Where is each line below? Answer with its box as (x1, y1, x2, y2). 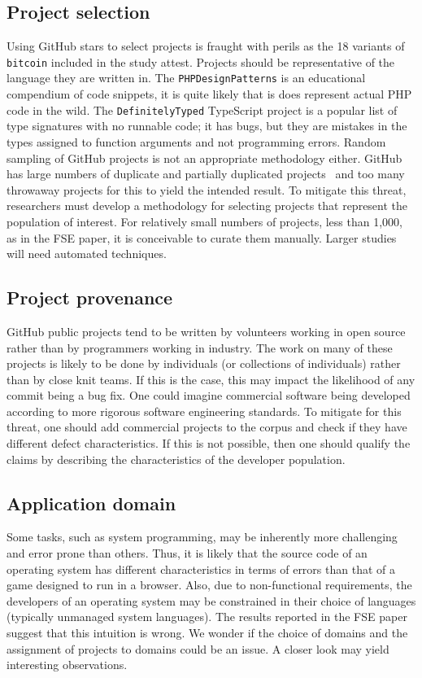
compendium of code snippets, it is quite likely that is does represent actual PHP (7, 85, 412, 103)
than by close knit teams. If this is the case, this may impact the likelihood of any (7, 370, 415, 387)
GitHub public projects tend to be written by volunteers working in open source (7, 322, 406, 339)
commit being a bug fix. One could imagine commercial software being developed (7, 387, 411, 404)
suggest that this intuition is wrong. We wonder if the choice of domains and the (7, 624, 408, 641)
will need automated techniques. (7, 245, 167, 262)
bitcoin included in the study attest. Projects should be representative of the (7, 53, 395, 70)
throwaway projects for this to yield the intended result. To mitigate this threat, (7, 181, 407, 198)
